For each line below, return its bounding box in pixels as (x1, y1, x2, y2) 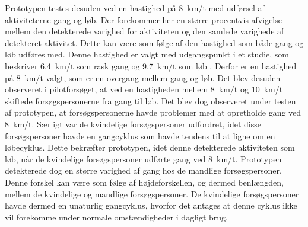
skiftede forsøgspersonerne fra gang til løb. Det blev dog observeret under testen (5, 94, 296, 107)
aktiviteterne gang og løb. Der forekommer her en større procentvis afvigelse (5, 13, 282, 25)
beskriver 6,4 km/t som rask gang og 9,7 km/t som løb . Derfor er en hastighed (5, 59, 297, 72)
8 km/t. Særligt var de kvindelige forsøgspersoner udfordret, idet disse (5, 117, 261, 130)
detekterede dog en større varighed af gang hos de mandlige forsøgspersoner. (5, 164, 282, 177)
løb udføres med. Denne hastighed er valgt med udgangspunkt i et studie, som (5, 48, 289, 60)
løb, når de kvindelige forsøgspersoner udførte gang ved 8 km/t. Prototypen (5, 152, 282, 165)
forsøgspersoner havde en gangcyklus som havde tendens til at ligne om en (5, 129, 275, 142)
